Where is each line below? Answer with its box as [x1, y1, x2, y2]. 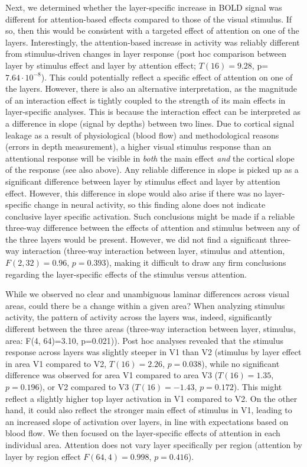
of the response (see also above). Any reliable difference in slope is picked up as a [5, 163, 299, 176]
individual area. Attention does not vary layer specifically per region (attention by [5, 438, 302, 450]
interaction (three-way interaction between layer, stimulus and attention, [22, 244, 285, 257]
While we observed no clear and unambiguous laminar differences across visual [5, 288, 289, 300]
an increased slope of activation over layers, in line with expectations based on [5, 415, 289, 427]
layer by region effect [5, 450, 81, 462]
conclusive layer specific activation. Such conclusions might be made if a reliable [5, 210, 295, 222]
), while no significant [201, 357, 280, 369]
